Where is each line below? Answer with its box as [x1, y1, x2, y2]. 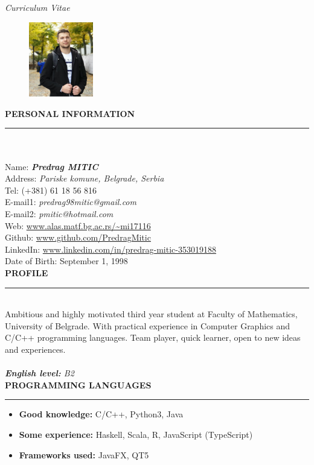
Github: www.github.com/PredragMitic [5, 231, 151, 244]
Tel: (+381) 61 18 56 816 [5, 183, 97, 196]
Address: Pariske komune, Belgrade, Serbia [5, 172, 164, 185]
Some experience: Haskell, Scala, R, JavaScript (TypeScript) [19, 428, 253, 440]
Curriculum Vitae [5, 1, 70, 13]
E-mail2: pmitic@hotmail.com [5, 207, 114, 220]
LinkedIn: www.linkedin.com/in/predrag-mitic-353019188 [5, 242, 216, 255]
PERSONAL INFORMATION [5, 107, 135, 119]
